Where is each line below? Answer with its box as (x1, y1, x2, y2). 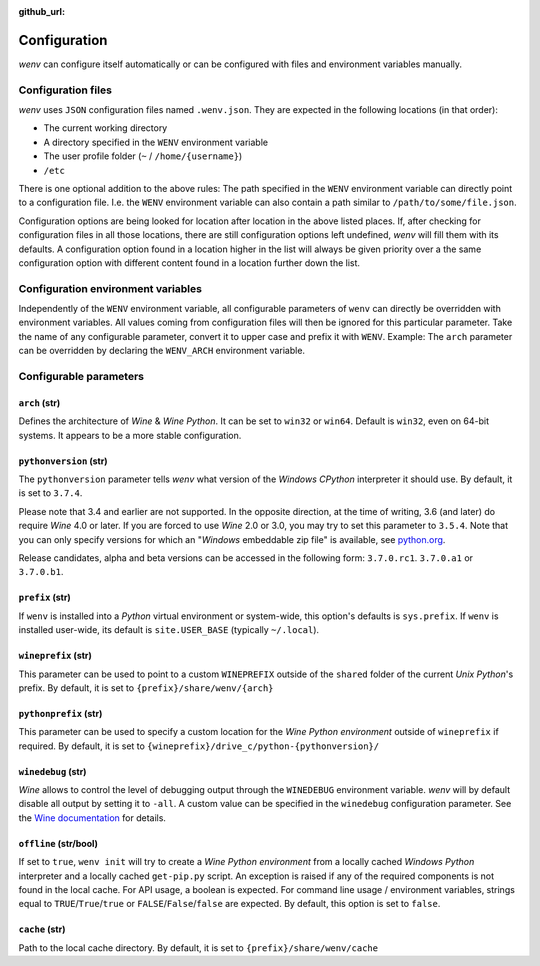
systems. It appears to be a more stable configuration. (18, 429, 242, 441)
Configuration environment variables (18, 281, 202, 295)
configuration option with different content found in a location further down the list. (18, 256, 360, 269)
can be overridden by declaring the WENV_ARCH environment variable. (18, 345, 305, 357)
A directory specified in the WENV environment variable (43, 136, 269, 148)
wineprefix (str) (18, 650, 92, 662)
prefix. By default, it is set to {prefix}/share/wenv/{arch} (18, 681, 274, 694)
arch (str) (18, 396, 61, 409)
